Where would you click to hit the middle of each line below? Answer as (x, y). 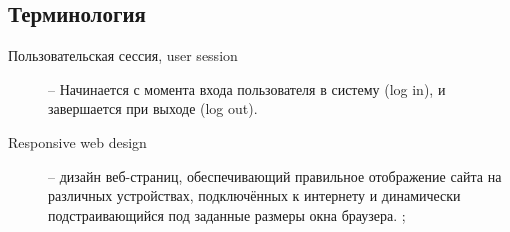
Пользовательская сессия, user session (123, 55)
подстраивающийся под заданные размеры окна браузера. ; (227, 214)
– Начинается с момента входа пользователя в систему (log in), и (247, 88)
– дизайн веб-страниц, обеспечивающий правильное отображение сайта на (275, 175)
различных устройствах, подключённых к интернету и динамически (254, 195)
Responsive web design (77, 141)
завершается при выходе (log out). (153, 108)
